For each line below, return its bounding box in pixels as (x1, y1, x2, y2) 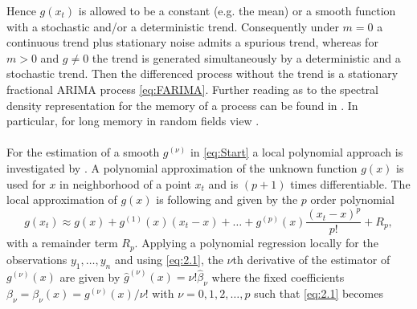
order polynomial (310, 191, 395, 208)
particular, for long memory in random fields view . (6, 112, 260, 129)
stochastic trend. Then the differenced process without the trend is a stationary (6, 65, 399, 82)
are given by (59, 268, 121, 285)
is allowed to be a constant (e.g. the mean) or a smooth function (78, 2, 396, 18)
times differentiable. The (290, 175, 411, 192)
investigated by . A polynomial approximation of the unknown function (6, 159, 358, 176)
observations (6, 250, 67, 267)
